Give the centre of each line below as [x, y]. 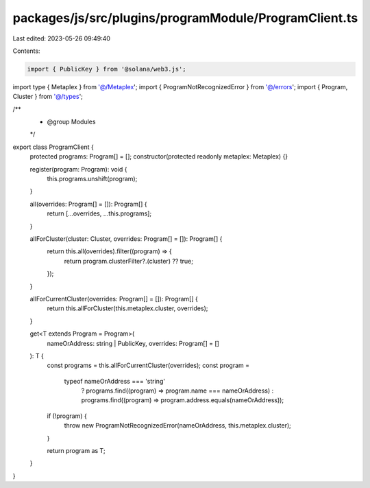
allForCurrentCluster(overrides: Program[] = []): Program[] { [114, 299]
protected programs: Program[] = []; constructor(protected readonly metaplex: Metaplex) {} [159, 156]
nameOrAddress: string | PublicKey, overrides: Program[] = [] [133, 343]
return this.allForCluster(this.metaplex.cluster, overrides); [127, 308]
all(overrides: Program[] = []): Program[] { [88, 204]
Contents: [26, 51]
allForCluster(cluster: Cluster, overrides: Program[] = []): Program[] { [126, 239]
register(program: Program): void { [78, 169]
